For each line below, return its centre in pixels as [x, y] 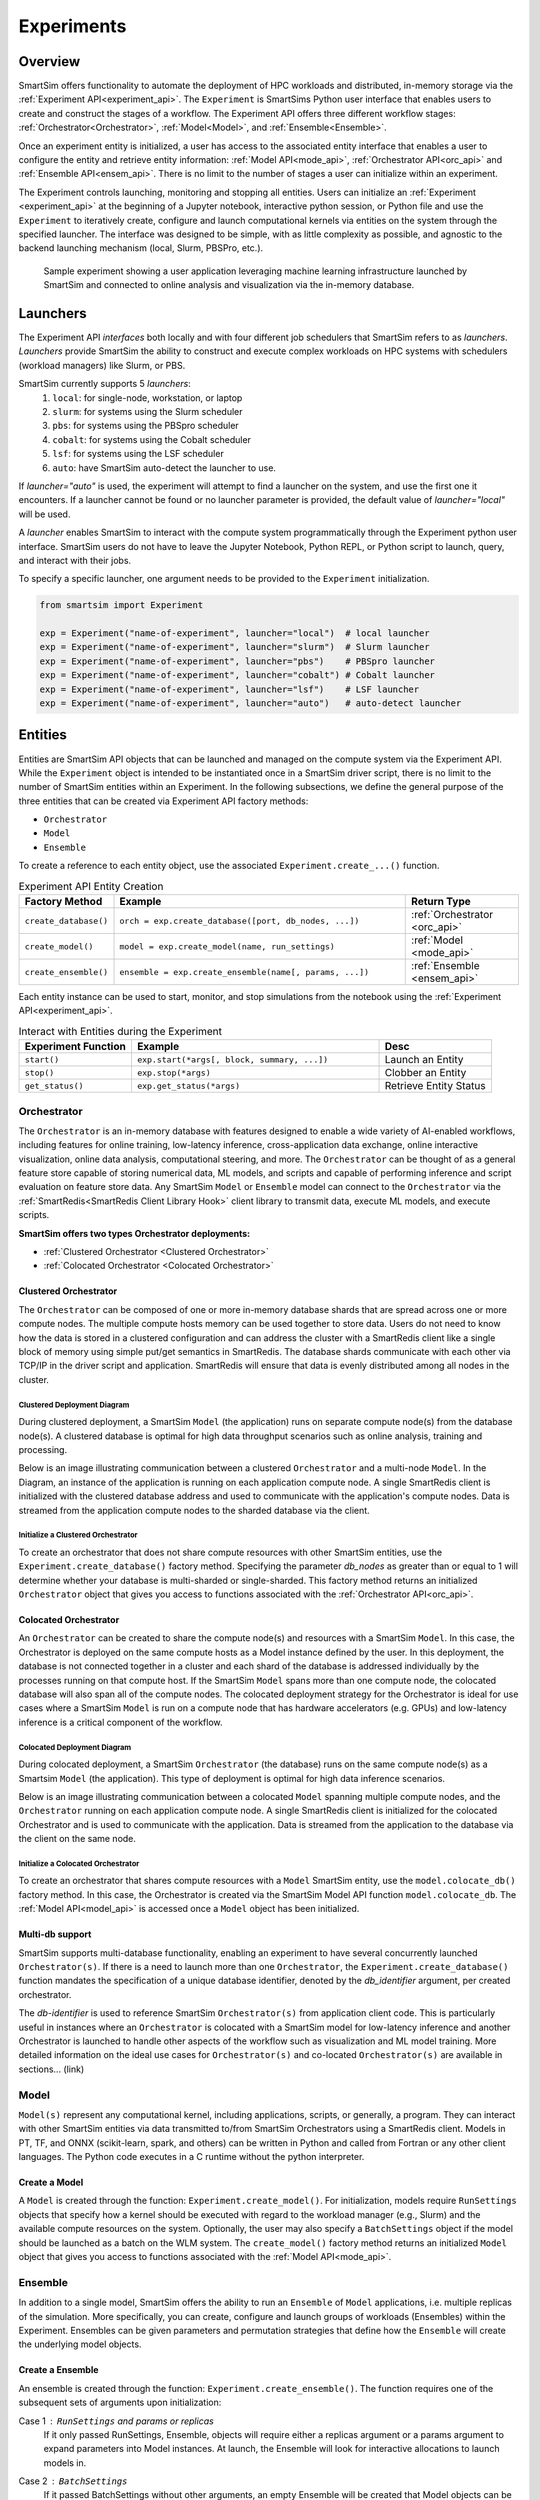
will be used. [44, 514]
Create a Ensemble [58, 2370]
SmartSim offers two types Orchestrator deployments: [134, 1233]
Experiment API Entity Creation [91, 886]
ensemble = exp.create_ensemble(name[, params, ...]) [244, 971]
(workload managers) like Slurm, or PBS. [102, 365]
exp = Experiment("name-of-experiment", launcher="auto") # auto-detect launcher [250, 703]
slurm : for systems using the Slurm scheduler [147, 411]
